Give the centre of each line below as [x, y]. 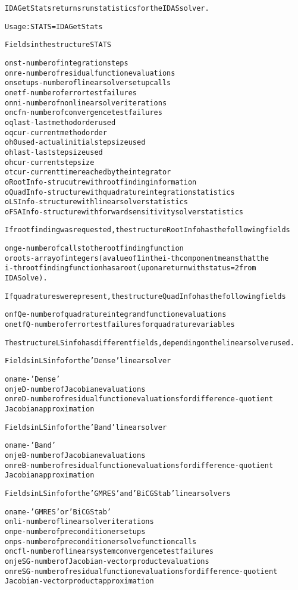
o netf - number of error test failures [71, 93]
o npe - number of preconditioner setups [75, 531]
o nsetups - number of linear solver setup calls [88, 83]
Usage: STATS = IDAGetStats [54, 26]
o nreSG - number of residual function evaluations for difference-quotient [141, 571]
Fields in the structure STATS [58, 45]
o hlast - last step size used [54, 152]
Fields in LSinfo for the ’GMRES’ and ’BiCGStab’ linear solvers [118, 493]
